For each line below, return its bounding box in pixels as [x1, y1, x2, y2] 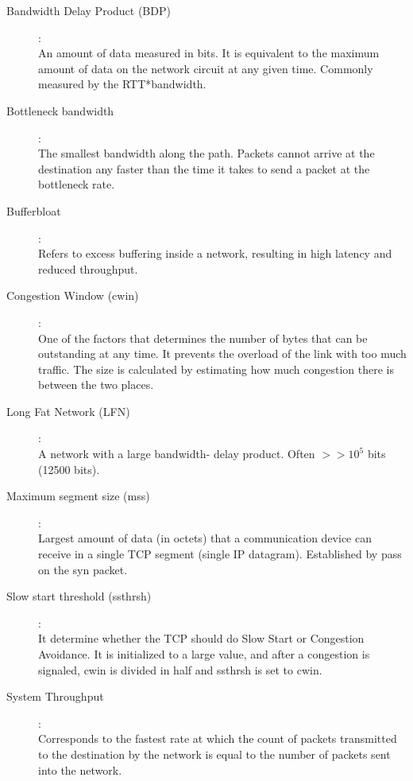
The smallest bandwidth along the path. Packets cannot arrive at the [38, 145, 375, 161]
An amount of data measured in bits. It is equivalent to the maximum [38, 45, 380, 61]
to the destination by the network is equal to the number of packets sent [38, 745, 391, 762]
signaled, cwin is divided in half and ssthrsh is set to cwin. [38, 661, 322, 678]
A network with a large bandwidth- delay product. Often [38, 445, 315, 462]
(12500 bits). [38, 460, 100, 477]
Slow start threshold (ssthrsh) [6, 588, 152, 604]
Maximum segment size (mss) [6, 488, 150, 504]
